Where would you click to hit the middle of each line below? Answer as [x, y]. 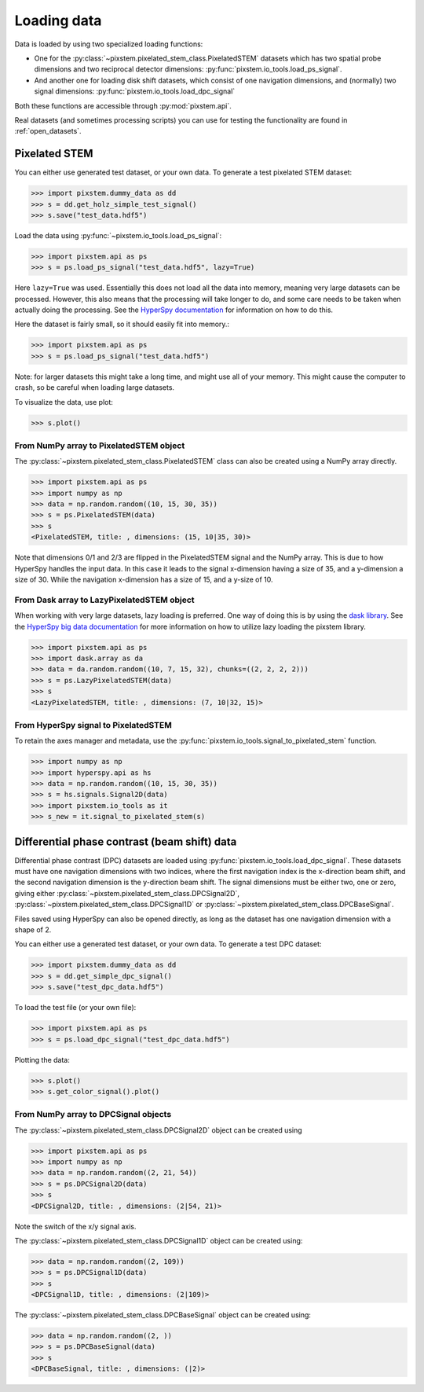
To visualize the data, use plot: [64, 402]
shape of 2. [33, 930]
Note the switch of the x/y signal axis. [75, 1226]
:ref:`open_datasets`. [48, 131]
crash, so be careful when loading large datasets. [95, 387]
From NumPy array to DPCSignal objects [93, 1115]
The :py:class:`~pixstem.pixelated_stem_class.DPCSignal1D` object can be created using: [159, 1240]
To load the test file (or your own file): [75, 1008]
